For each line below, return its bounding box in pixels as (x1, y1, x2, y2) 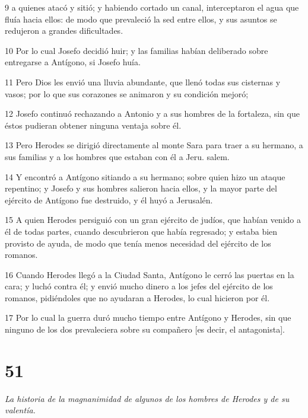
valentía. (5, 404, 36, 416)
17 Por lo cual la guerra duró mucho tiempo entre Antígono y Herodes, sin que (5, 311, 291, 324)
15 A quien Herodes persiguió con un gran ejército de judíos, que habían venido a (5, 213, 301, 226)
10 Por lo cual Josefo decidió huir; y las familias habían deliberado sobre (5, 44, 268, 56)
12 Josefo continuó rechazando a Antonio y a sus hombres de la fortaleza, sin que (5, 107, 300, 120)
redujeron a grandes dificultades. (5, 24, 123, 37)
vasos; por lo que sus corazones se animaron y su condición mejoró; (5, 87, 249, 100)
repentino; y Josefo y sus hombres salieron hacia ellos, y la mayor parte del (5, 182, 277, 194)
